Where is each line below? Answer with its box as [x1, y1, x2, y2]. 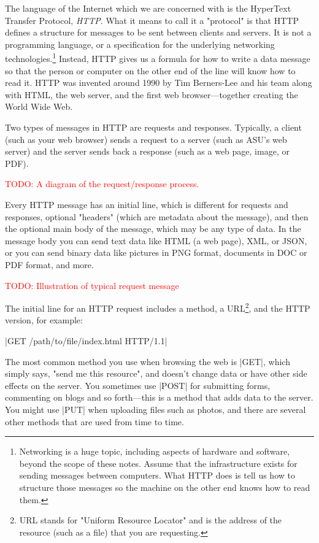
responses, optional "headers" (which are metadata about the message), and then [5, 210, 309, 223]
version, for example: [5, 314, 83, 326]
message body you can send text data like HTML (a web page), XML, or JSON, [5, 234, 307, 247]
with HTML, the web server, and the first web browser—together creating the [5, 88, 298, 101]
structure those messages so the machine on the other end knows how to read [19, 480, 310, 493]
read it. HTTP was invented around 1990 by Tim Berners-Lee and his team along [5, 76, 312, 89]
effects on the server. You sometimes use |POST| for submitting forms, [5, 379, 271, 391]
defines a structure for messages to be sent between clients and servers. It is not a [5, 26, 312, 39]
